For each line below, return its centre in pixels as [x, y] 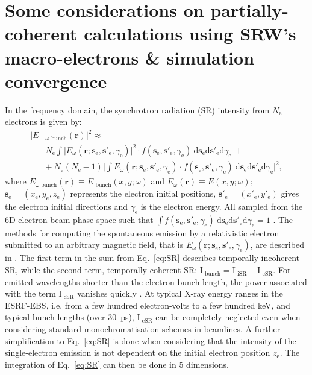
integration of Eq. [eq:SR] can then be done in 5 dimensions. [117, 364]
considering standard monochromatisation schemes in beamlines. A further [143, 329]
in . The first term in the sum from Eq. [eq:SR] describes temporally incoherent [152, 258]
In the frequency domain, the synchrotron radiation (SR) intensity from [137, 109]
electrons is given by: [43, 121]
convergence [56, 80]
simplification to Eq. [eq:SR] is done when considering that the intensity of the [151, 340]
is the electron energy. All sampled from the [222, 206]
